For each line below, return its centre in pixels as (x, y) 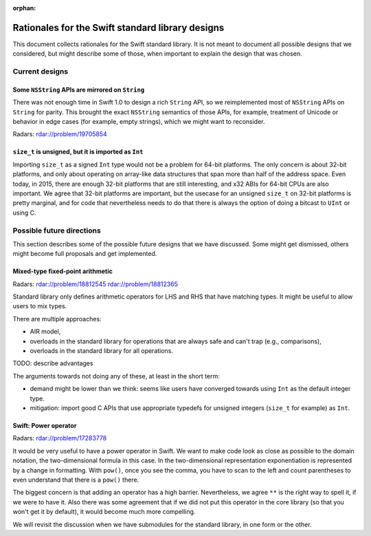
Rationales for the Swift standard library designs (119, 28)
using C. (25, 213)
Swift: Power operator (45, 425)
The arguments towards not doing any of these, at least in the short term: (116, 376)
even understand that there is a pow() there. (76, 480)
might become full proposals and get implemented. (85, 254)
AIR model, (45, 332)
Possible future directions (57, 231)
